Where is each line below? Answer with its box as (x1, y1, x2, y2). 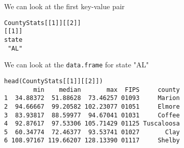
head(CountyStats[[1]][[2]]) (4, 77, 103, 85)
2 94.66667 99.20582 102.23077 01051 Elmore (4, 103, 180, 110)
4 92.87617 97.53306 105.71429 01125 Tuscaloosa (4, 120, 180, 128)
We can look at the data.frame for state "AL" (4, 59, 149, 70)
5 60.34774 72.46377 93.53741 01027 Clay (4, 128, 180, 136)
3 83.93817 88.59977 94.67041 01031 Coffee (4, 111, 180, 119)
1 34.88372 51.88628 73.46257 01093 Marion (4, 94, 180, 102)
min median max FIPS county (33, 86, 180, 93)
